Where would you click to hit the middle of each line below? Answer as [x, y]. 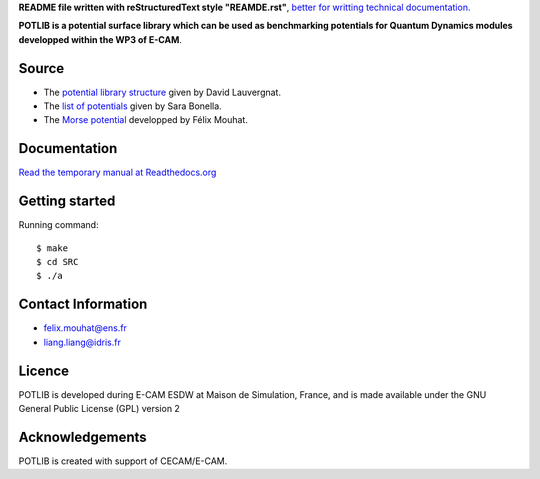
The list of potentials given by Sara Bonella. [132, 106]
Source [41, 68]
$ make [52, 248]
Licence [44, 370]
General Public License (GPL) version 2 [99, 409]
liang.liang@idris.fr [82, 342]
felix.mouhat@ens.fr [85, 328]
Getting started [67, 201]
